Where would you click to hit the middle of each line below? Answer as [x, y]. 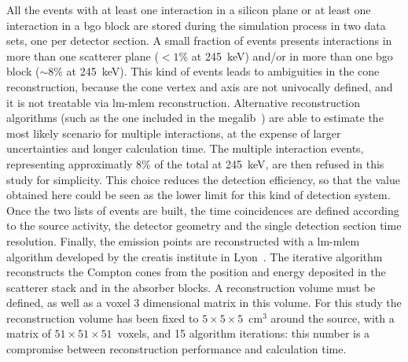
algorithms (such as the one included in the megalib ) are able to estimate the [195, 118]
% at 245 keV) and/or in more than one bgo [286, 55]
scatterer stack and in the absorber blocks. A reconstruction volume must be [191, 287]
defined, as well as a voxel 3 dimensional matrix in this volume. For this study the [204, 303]
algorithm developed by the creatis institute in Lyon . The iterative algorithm [195, 256]
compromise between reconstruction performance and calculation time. [176, 349]
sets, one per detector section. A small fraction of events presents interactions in [199, 41]
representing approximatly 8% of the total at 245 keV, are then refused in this [195, 163]
